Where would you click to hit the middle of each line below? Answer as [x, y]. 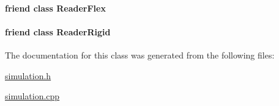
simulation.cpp [32, 96]
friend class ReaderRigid [58, 31]
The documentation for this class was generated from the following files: [140, 55]
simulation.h [28, 75]
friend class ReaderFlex [55, 8]
